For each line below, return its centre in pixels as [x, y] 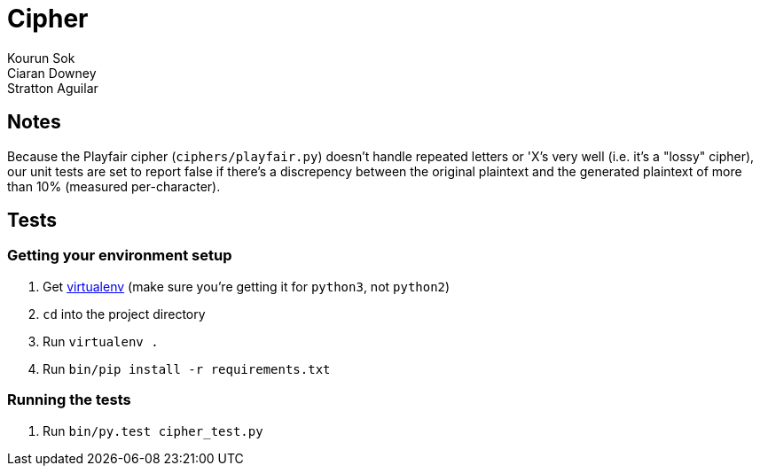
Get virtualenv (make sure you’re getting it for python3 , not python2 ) [247, 286]
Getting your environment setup [120, 256]
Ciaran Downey [52, 73]
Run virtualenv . [101, 341]
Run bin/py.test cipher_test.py [153, 430]
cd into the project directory [124, 314]
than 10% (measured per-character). [114, 186]
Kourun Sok [41, 58]
